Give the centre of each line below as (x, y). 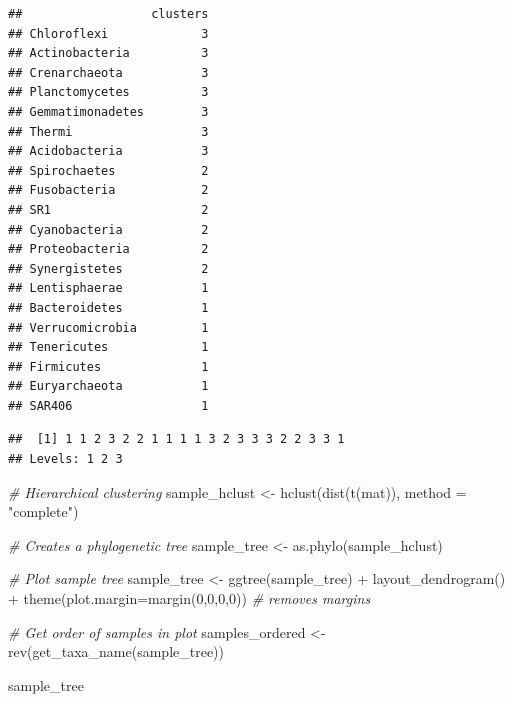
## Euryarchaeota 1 (108, 386)
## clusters (108, 14)
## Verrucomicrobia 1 (108, 327)
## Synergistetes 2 (108, 268)
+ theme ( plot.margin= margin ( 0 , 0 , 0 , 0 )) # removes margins (189, 598)
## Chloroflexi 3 (108, 33)
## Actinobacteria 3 (108, 53)
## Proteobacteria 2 (108, 249)
